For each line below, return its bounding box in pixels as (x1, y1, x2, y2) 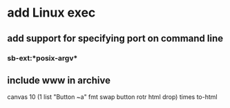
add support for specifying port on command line (7, 33, 224, 44)
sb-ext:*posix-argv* (7, 53, 78, 63)
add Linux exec (7, 5, 96, 21)
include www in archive (7, 74, 111, 86)
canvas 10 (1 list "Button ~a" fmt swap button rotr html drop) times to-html (7, 93, 218, 101)
